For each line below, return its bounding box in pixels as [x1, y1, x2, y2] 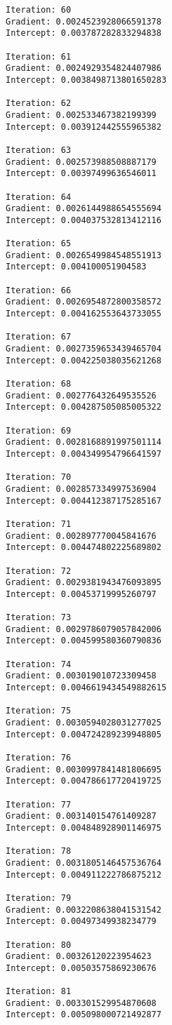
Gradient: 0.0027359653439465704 [6, 344, 161, 354]
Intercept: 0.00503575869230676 [6, 963, 157, 973]
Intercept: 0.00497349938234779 [6, 916, 157, 927]
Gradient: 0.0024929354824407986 [6, 63, 161, 74]
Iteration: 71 [6, 518, 72, 529]
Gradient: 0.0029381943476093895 [6, 577, 161, 588]
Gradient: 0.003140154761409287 [6, 811, 157, 822]
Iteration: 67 [6, 332, 72, 342]
